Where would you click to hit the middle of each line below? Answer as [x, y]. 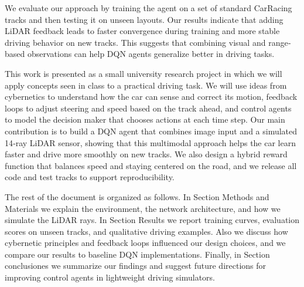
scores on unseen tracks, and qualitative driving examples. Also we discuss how [146, 231]
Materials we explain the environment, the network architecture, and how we [143, 208]
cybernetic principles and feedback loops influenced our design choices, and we [145, 243]
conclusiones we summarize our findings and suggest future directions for [136, 266]
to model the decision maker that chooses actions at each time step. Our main [145, 119]
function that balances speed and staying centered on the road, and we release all [151, 165]
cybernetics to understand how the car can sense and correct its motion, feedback [151, 97]
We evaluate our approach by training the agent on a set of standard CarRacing [148, 8]
